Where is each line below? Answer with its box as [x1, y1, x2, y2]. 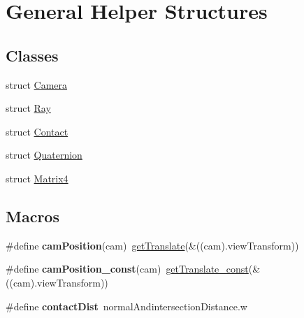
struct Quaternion [6, 147, 82, 162]
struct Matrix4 [6, 171, 68, 185]
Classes [6, 44, 59, 66]
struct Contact [6, 124, 68, 138]
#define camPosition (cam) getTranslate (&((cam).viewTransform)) [6, 238, 299, 252]
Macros [6, 205, 59, 226]
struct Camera [6, 77, 68, 92]
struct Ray [6, 101, 51, 115]
